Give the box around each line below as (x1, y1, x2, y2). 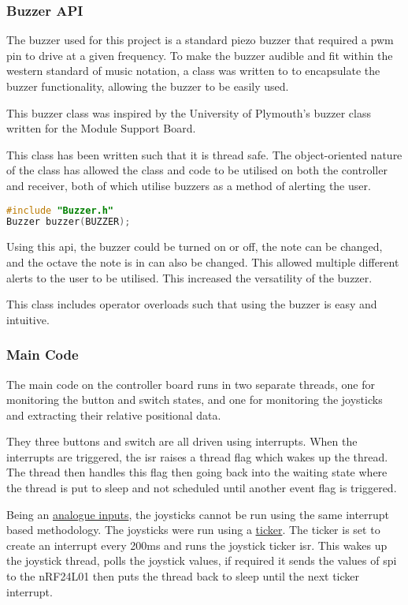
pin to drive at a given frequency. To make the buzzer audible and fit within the (6, 47, 393, 63)
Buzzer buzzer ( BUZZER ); (6, 216, 131, 228)
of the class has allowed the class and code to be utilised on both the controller (6, 162, 388, 178)
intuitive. (6, 311, 50, 327)
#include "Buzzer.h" (6, 204, 114, 216)
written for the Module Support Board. (6, 120, 196, 136)
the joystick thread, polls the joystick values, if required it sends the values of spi (6, 552, 397, 569)
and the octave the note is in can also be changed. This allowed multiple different (6, 253, 399, 270)
